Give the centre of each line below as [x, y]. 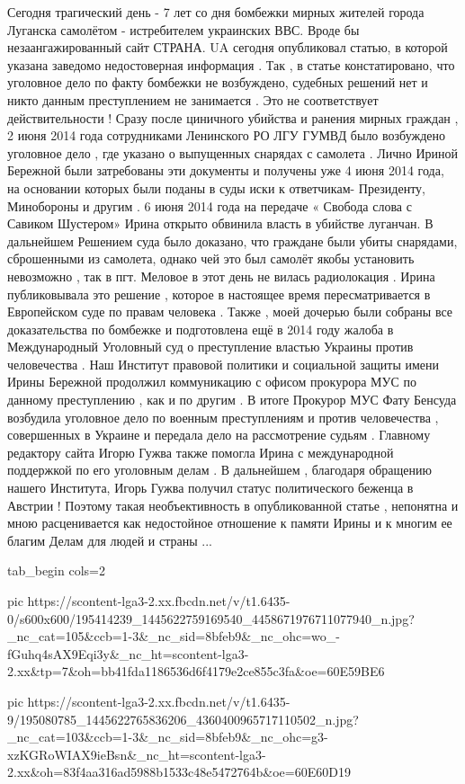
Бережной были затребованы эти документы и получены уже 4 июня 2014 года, [226, 170]
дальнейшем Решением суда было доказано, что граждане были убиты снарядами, [232, 241]
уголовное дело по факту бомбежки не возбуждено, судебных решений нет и [218, 82]
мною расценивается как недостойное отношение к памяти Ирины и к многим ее [230, 523]
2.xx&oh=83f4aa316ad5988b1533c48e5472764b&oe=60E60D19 [179, 772]
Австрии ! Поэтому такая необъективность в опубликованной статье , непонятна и [233, 505]
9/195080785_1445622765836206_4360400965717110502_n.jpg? [183, 719]
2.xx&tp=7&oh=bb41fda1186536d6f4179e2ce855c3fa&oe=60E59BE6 [196, 671]
